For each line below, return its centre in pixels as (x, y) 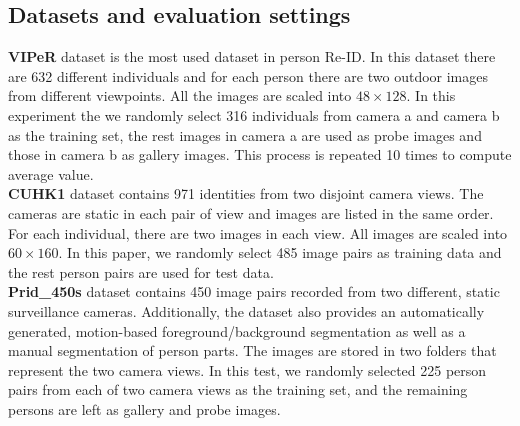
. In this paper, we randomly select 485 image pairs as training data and (280, 252)
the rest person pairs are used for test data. (141, 271)
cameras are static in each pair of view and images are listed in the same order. (251, 212)
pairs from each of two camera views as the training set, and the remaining (238, 389)
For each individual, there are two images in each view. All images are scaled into (258, 232)
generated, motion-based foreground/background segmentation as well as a (237, 330)
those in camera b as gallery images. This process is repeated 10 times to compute (260, 154)
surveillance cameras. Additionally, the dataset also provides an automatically (246, 310)
